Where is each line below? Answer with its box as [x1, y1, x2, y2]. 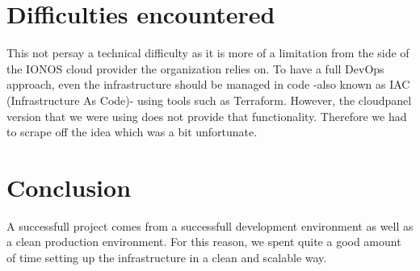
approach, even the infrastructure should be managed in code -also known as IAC [6, 76, 410, 93]
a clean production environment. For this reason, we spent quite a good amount [6, 233, 401, 250]
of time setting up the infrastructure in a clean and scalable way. [6, 249, 327, 265]
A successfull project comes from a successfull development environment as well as [6, 217, 414, 234]
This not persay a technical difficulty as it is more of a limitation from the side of [6, 44, 409, 61]
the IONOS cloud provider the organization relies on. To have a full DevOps [6, 60, 384, 77]
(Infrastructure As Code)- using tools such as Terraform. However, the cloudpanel [6, 91, 412, 108]
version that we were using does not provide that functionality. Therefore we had [6, 107, 407, 124]
